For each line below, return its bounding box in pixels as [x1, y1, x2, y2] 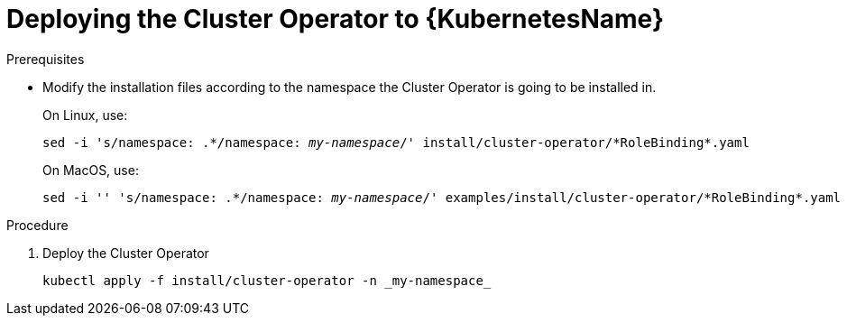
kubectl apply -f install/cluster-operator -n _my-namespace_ [42, 272, 492, 288]
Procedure [6, 217, 69, 233]
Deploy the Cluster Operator [42, 245, 209, 261]
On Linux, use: [42, 106, 128, 123]
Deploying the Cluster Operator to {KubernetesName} [6, 4, 665, 34]
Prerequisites [6, 51, 85, 67]
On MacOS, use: [42, 161, 139, 178]
